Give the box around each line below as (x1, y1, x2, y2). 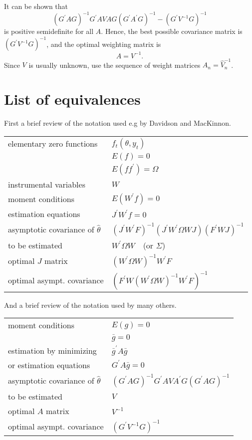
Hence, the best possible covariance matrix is (105, 26, 243, 36)
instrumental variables (8, 178, 85, 190)
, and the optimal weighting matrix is (46, 38, 161, 49)
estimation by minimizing (8, 344, 97, 356)
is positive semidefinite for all (4, 26, 94, 36)
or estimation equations (8, 359, 90, 371)
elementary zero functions (8, 138, 98, 150)
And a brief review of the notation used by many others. (4, 299, 177, 310)
